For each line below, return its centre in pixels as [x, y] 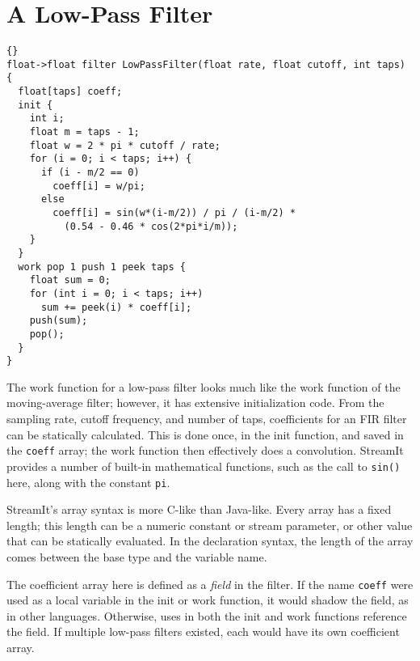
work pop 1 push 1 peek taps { [102, 267]
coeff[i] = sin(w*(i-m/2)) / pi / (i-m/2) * [174, 213]
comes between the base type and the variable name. [137, 557]
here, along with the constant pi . [88, 482]
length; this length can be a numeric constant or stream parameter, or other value [210, 525]
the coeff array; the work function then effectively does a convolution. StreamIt [205, 450]
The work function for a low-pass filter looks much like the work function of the [204, 386]
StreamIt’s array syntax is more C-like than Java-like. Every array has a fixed [199, 509]
